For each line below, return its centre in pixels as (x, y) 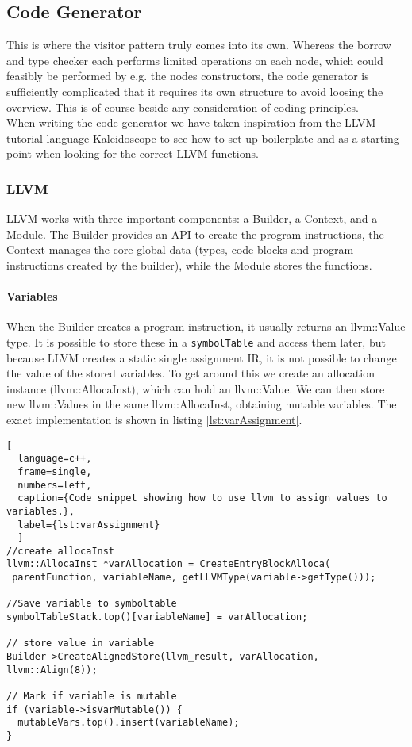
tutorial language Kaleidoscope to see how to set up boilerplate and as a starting (203, 138)
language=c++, (55, 459)
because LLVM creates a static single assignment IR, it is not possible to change (202, 357)
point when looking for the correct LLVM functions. (133, 153)
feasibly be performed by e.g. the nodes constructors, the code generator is (188, 76)
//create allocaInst (61, 551)
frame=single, (55, 471)
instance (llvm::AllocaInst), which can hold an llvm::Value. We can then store (196, 388)
